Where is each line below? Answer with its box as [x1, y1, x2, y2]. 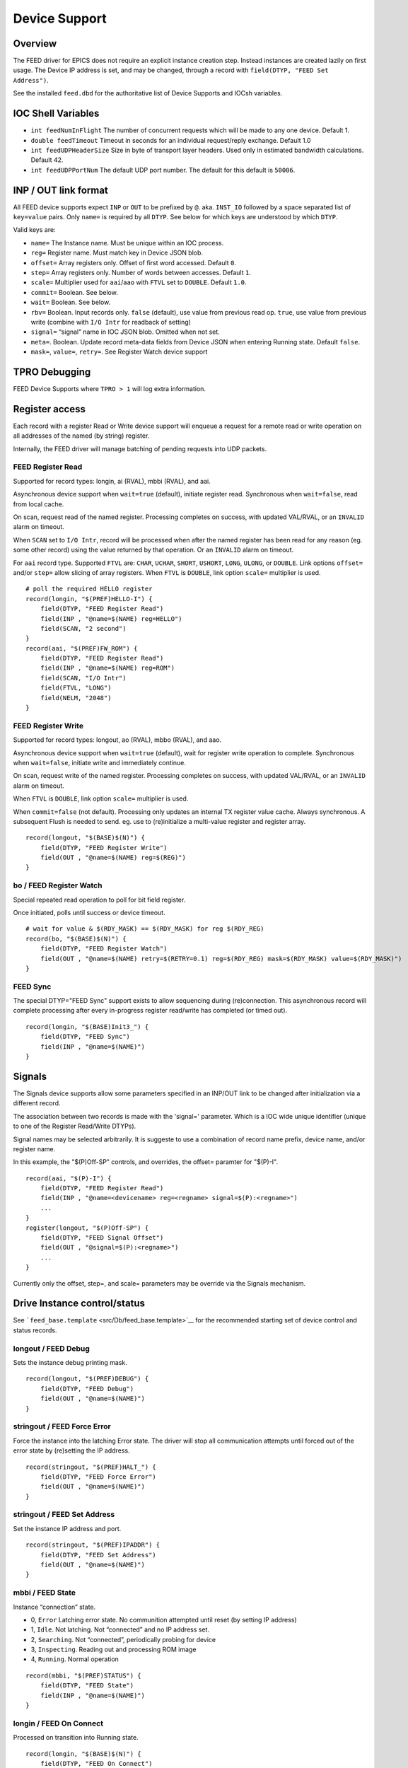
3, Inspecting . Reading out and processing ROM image [30, 1645, 197, 1654]
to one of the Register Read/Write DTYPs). [13, 1122, 136, 1131]
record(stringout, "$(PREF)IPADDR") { [25, 1541, 161, 1549]
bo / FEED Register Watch [13, 880, 103, 890]
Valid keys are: [13, 226, 56, 234]
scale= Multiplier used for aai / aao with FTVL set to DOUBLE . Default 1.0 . [30, 278, 247, 286]
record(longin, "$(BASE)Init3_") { [25, 1023, 149, 1030]
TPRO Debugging [13, 366, 91, 378]
